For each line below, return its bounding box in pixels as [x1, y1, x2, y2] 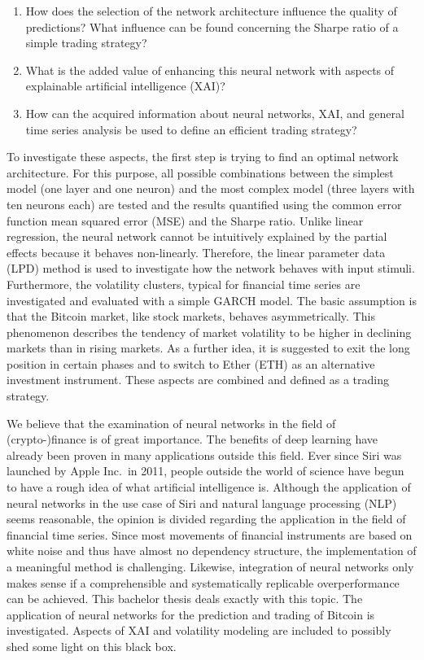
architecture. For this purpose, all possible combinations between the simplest [7, 164, 394, 181]
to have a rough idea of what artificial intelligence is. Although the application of [7, 479, 411, 496]
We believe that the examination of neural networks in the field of [7, 414, 336, 431]
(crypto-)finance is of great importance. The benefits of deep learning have [7, 431, 378, 448]
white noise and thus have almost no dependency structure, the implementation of [7, 542, 417, 559]
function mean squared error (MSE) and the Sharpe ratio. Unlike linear [7, 212, 364, 229]
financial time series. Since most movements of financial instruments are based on [7, 526, 413, 543]
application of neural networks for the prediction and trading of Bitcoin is [7, 605, 375, 623]
